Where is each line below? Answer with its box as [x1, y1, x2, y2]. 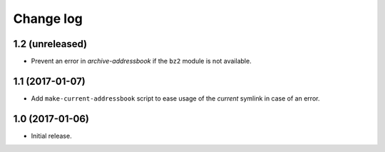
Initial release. [31, 131, 72, 140]
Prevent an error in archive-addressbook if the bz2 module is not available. [31, 57, 252, 66]
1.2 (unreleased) [13, 38, 88, 50]
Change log [13, 11, 83, 26]
